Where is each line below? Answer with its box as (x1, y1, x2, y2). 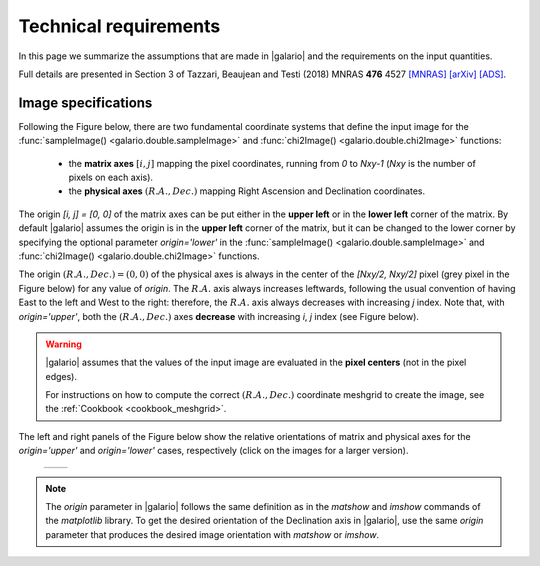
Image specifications (18, 94, 153, 111)
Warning (45, 338, 82, 350)
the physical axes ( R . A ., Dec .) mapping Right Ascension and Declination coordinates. (68, 185, 426, 197)
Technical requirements (18, 15, 221, 37)
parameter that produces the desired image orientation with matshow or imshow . (45, 528, 380, 540)
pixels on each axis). (68, 171, 154, 184)
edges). (45, 370, 78, 382)
